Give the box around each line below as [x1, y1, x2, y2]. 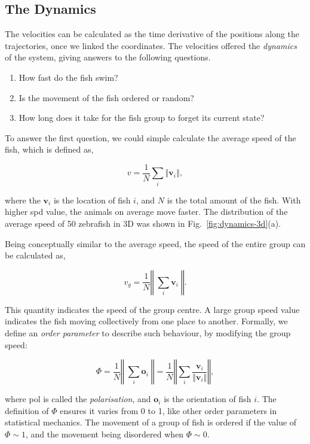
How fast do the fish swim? [19, 71, 118, 83]
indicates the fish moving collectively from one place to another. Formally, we [5, 315, 288, 327]
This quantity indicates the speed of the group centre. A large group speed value [5, 303, 300, 315]
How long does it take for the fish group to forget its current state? [19, 111, 265, 124]
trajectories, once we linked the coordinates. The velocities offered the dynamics [5, 39, 297, 51]
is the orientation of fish [164, 393, 251, 405]
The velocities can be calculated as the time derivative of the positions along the [5, 28, 300, 40]
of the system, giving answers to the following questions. [5, 51, 211, 63]
